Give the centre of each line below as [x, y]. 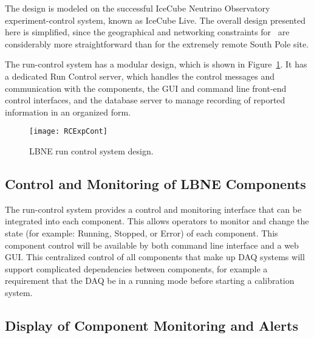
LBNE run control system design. [91, 151]
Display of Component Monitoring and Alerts [152, 325]
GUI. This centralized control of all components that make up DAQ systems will [155, 257]
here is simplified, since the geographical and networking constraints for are [147, 32]
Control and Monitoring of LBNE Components [155, 183]
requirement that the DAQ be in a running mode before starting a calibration [150, 281]
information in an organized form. [68, 112]
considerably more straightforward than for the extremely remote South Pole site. [157, 43]
